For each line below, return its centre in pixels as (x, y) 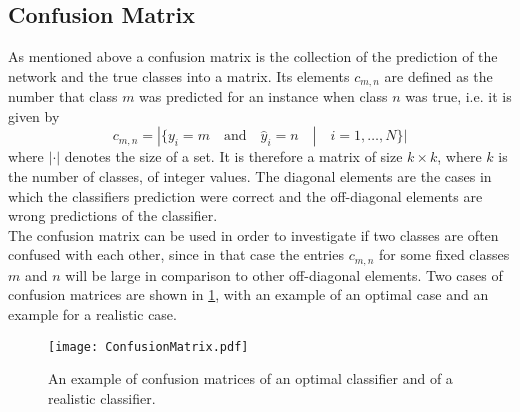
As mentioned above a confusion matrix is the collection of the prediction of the (253, 56)
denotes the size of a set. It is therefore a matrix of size (233, 156)
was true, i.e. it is (458, 96)
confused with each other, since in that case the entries (176, 254)
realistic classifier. (102, 397)
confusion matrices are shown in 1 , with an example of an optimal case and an (248, 294)
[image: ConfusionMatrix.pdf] (148, 346)
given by (34, 115)
